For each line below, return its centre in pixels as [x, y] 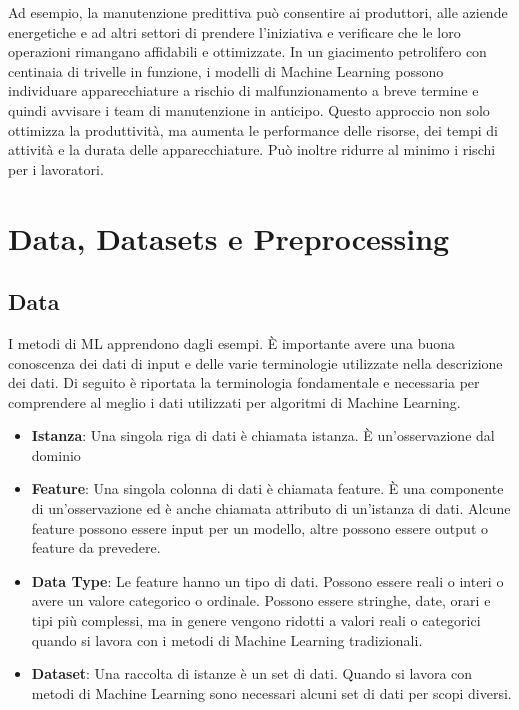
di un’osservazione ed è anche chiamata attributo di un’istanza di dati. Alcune [271, 508]
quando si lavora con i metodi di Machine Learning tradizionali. [227, 639]
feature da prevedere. [96, 547]
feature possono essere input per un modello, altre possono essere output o [259, 527]
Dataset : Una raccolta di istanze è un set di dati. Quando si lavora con [252, 673]
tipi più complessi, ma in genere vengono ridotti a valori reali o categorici [256, 620]
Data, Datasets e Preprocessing [229, 237]
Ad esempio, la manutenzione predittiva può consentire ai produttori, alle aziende [258, 12]
